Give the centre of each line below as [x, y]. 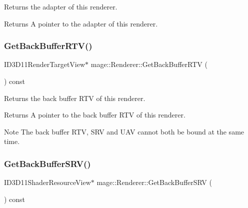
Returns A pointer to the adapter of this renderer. [81, 23]
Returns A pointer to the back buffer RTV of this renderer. [95, 115]
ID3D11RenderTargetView [45, 64]
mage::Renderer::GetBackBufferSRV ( [154, 182]
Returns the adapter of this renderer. [61, 6]
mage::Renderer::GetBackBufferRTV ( [149, 64]
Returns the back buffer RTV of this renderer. [75, 98]
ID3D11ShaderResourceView [47, 182]
